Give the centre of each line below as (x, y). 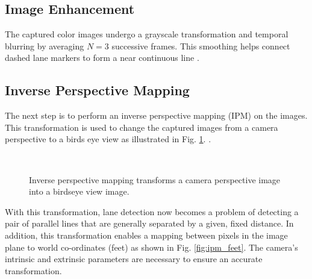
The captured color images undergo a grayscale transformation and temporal (147, 34)
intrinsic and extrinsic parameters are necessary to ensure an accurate (134, 259)
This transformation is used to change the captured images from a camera (142, 127)
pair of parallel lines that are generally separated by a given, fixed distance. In (149, 223)
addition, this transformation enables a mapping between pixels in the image (146, 235)
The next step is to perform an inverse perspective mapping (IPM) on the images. (156, 115)
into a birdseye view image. (79, 191)
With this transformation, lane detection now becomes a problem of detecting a (152, 211)
